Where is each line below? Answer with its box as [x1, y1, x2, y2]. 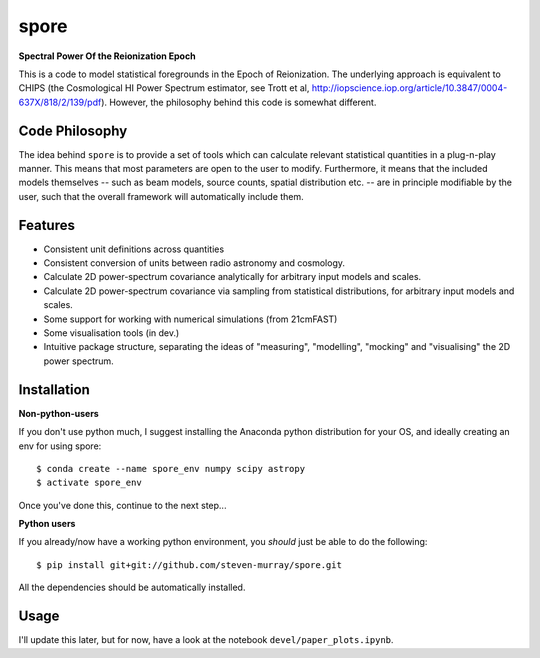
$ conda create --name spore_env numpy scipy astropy [36, 463, 305, 474]
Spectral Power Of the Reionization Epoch [18, 50, 196, 62]
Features [18, 216, 75, 234]
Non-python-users [18, 407, 99, 419]
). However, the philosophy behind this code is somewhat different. [100, 96, 377, 108]
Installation [18, 381, 90, 398]
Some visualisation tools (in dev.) [43, 327, 180, 339]
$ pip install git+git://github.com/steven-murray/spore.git [36, 559, 342, 570]
